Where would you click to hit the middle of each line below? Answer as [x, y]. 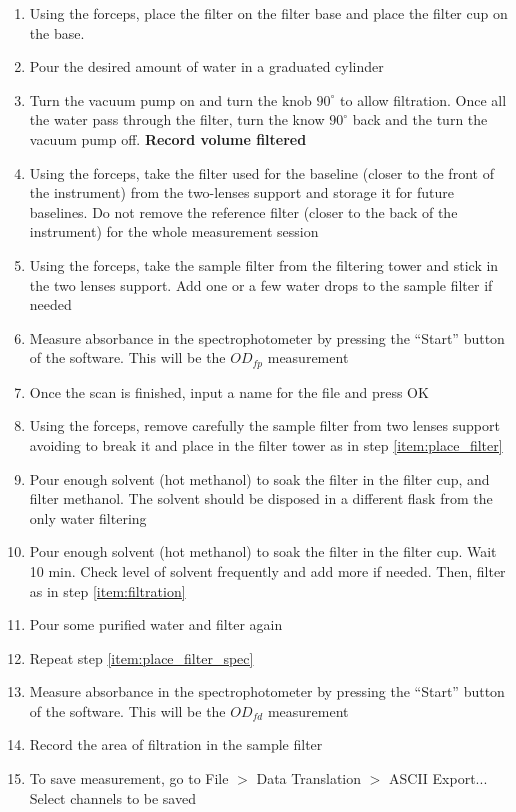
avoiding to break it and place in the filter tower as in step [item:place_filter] [266, 444]
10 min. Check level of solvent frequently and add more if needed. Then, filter [267, 570]
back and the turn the [420, 119]
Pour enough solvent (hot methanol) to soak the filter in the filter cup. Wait [263, 551]
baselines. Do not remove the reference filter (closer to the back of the [243, 211]
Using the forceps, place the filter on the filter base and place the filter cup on [268, 13]
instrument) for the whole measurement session [174, 231]
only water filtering [88, 517]
